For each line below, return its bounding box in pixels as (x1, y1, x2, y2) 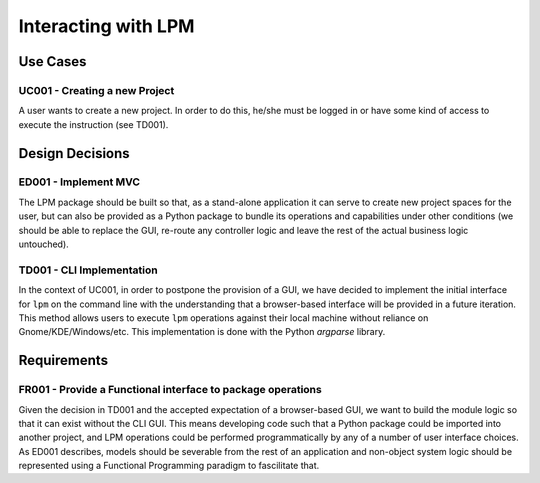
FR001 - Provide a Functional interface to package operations (18, 383, 322, 397)
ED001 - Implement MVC (18, 175, 140, 189)
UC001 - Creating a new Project (18, 83, 175, 97)
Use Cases (18, 53, 87, 70)
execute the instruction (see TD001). (18, 118, 169, 130)
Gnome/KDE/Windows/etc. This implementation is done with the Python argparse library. (18, 326, 386, 338)
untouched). (18, 238, 69, 250)
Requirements (18, 352, 109, 369)
